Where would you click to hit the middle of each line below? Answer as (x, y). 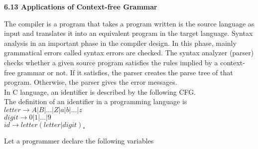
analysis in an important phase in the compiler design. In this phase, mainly (120, 43)
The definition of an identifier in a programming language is (96, 101)
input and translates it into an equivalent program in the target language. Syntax (129, 33)
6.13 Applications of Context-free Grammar (81, 6)
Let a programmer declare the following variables (79, 140)
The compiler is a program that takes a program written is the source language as (129, 23)
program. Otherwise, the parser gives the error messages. (91, 82)
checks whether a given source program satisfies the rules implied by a (111, 62)
